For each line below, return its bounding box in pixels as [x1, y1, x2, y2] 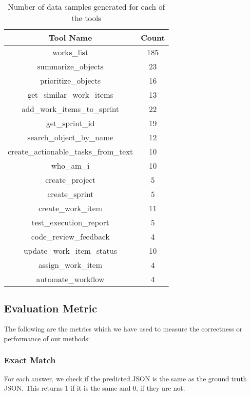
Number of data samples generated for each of [7, 1, 165, 12]
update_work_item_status [23, 245, 117, 256]
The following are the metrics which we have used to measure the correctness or [4, 324, 243, 334]
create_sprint [47, 188, 94, 199]
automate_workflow [36, 273, 105, 285]
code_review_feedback [31, 231, 110, 242]
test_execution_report [31, 217, 109, 228]
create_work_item [38, 202, 102, 214]
